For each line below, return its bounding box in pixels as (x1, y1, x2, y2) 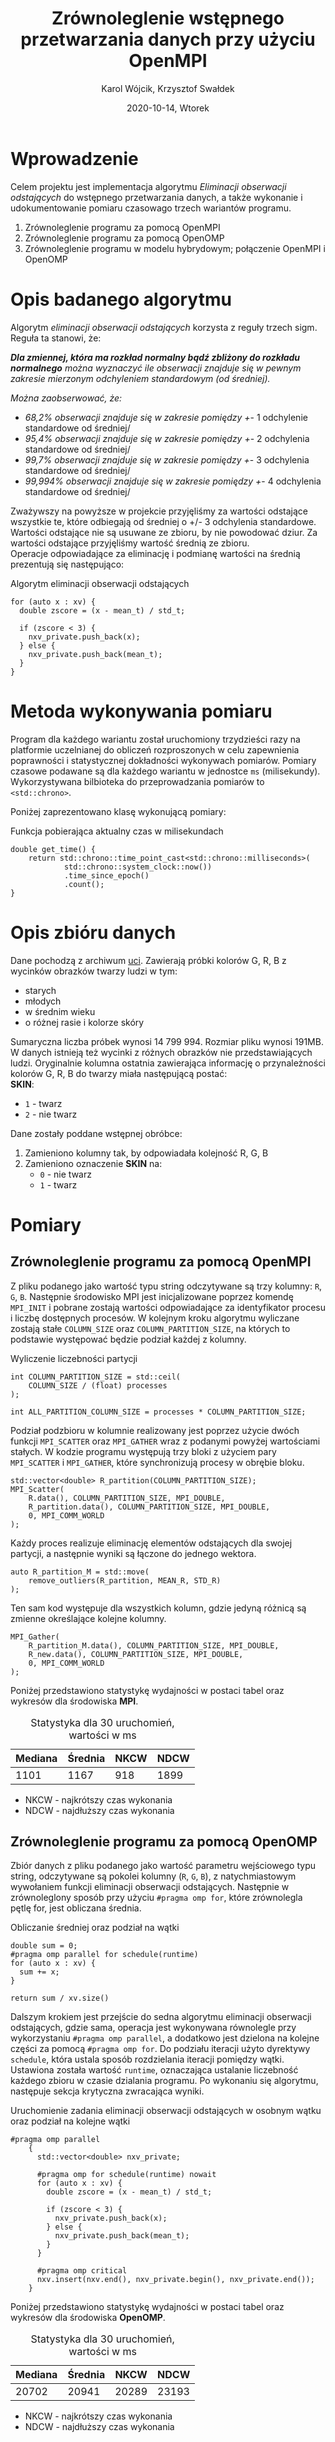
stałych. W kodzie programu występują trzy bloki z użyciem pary (10, 1445, 277, 1457)
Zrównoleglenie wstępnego (51, 7, 285, 30)
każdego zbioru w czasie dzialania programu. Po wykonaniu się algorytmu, (10, 2075, 319, 2087)
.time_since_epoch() (63, 870, 150, 881)
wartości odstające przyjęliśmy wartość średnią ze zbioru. (10, 537, 250, 549)
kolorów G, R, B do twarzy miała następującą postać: (10, 1067, 228, 1079)
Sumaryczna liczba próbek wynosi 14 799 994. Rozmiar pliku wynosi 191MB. (10, 1035, 324, 1047)
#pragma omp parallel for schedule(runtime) (10, 1950, 199, 1960)
